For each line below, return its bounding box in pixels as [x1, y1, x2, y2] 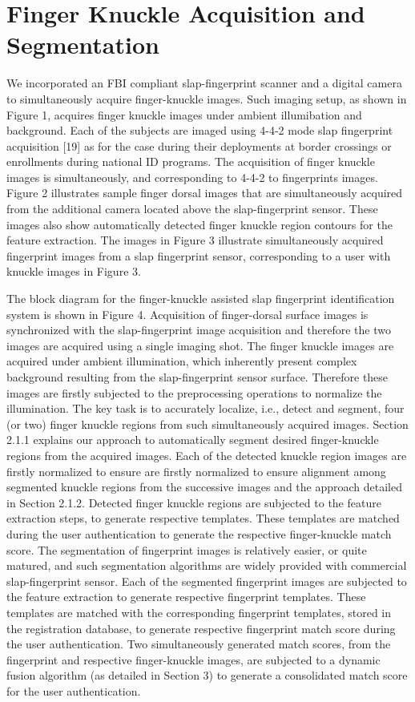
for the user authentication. [6, 682, 141, 699]
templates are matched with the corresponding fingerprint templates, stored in [6, 603, 392, 620]
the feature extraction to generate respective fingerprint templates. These [6, 588, 366, 605]
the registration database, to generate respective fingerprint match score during [6, 619, 396, 636]
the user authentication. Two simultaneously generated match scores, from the [6, 635, 391, 652]
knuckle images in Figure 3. [6, 263, 141, 280]
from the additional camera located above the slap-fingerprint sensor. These [6, 200, 378, 217]
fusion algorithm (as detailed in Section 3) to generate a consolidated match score [6, 667, 408, 684]
